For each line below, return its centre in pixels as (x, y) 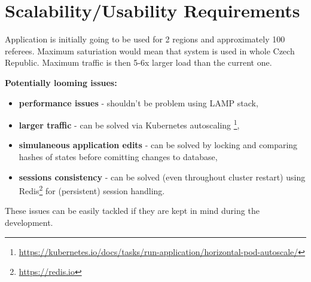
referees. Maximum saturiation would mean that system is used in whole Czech (150, 50)
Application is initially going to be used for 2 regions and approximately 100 (145, 39)
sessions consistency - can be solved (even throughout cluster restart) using (162, 177)
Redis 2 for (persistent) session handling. (92, 190)
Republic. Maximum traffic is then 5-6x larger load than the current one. (138, 62)
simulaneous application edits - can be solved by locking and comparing (158, 145)
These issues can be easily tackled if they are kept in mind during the (132, 211)
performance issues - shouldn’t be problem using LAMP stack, (138, 102)
